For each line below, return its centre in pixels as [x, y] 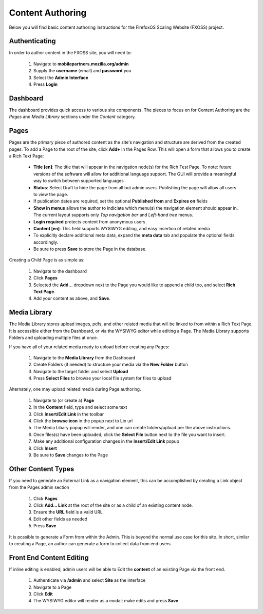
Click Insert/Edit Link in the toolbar [69, 414]
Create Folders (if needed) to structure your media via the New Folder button [111, 365]
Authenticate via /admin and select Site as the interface [89, 580]
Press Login [46, 84]
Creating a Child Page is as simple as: [47, 260]
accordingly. [46, 242]
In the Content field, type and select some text [80, 407]
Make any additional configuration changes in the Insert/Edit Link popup [106, 441]
